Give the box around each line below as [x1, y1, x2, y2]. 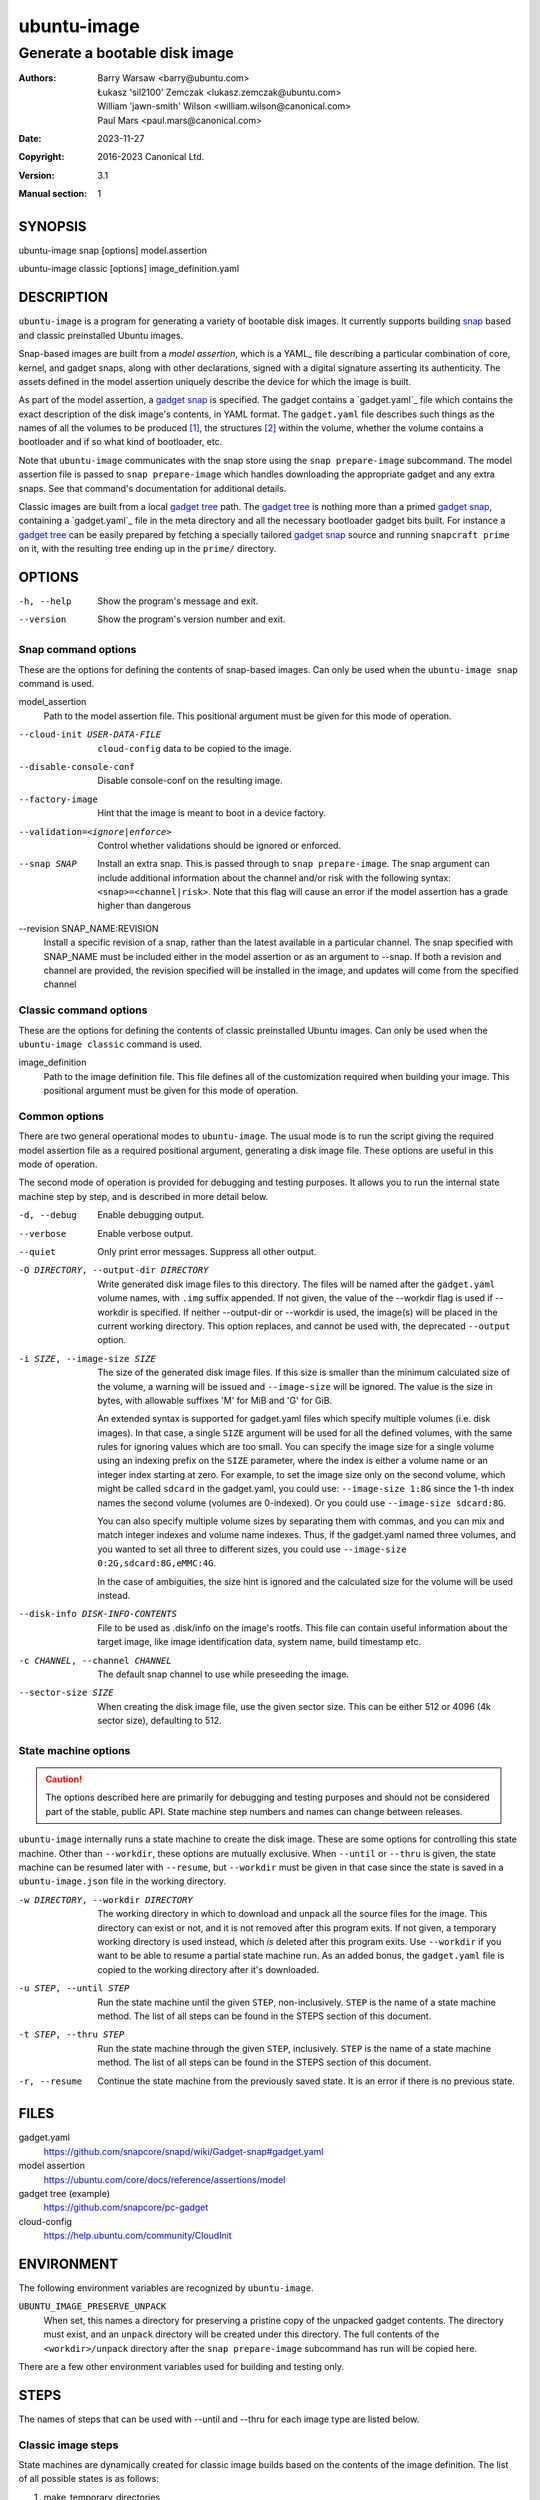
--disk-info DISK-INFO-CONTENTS [18, 1608, 177, 1620]
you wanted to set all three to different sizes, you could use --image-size [97, 1543, 407, 1555]
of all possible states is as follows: [18, 2473, 159, 2485]
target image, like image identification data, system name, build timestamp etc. [97, 1636, 422, 1648]
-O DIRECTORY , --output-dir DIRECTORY [18, 1265, 209, 1276]
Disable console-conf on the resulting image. [97, 775, 284, 787]
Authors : [18, 72, 57, 84]
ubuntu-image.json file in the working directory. [18, 1875, 227, 1887]
